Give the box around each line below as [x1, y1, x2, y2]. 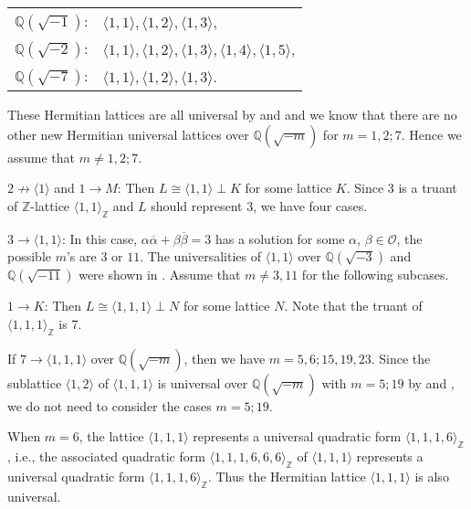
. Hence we [401, 124, 462, 143]
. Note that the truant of [284, 296, 423, 315]
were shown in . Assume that [78, 265, 241, 284]
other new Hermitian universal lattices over [7, 124, 249, 143]
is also [414, 466, 449, 485]
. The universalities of [140, 247, 262, 266]
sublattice [7, 373, 62, 392]
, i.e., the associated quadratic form [7, 446, 205, 465]
